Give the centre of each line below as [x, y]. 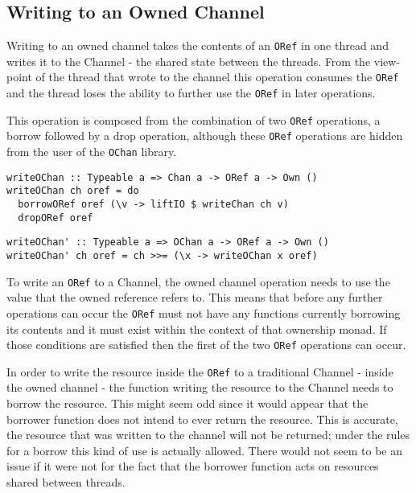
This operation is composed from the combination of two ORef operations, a [194, 119]
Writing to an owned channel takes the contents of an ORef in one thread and [198, 45]
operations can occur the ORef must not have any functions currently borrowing [204, 312]
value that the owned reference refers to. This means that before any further [195, 297]
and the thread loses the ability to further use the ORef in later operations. [191, 93]
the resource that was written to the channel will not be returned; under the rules [208, 435]
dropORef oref [56, 218]
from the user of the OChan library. [92, 152]
